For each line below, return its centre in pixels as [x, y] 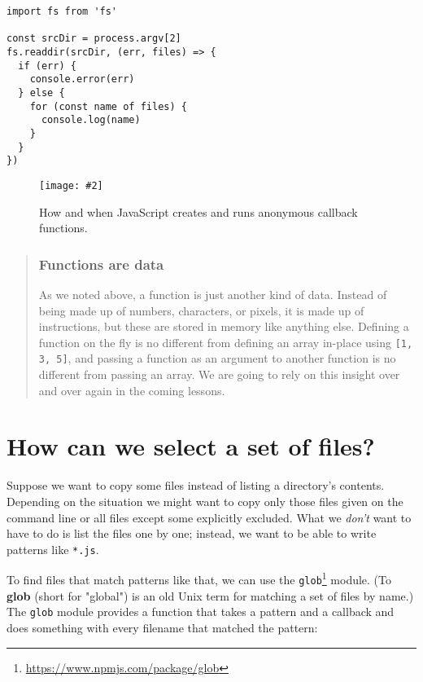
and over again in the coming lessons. [132, 390]
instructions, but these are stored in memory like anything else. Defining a [224, 326]
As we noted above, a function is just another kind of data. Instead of [213, 294]
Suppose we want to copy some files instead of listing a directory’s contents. [196, 485]
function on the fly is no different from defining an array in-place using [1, [226, 342]
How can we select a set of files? [191, 446]
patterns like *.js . [53, 549]
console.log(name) [91, 120]
